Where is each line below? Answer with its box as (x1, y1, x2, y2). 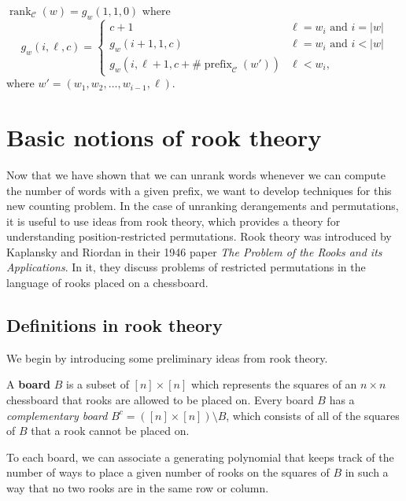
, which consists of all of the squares (226, 407, 400, 423)
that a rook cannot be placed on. (31, 422, 190, 439)
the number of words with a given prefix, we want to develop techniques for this (6, 182, 392, 198)
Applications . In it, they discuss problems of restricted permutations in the (6, 259, 366, 275)
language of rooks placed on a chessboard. (6, 274, 209, 291)
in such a (345, 464, 389, 481)
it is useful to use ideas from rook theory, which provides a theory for (6, 212, 341, 229)
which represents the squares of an (190, 376, 357, 392)
